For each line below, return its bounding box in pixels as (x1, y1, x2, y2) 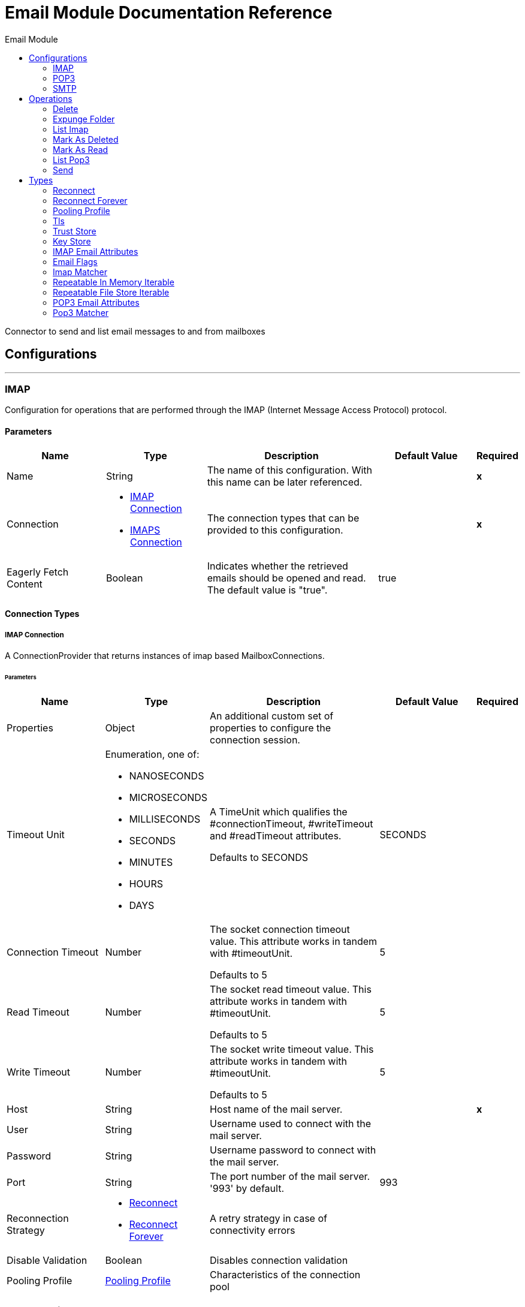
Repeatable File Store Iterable (53, 287, 170, 297)
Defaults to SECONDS (210, 851, 308, 863)
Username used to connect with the (210, 1117, 371, 1130)
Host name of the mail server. (210, 1103, 343, 1115)
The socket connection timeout (210, 923, 350, 935)
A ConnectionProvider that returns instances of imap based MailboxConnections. (5, 650, 325, 661)
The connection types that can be (207, 511, 360, 524)
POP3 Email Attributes (53, 297, 140, 308)
